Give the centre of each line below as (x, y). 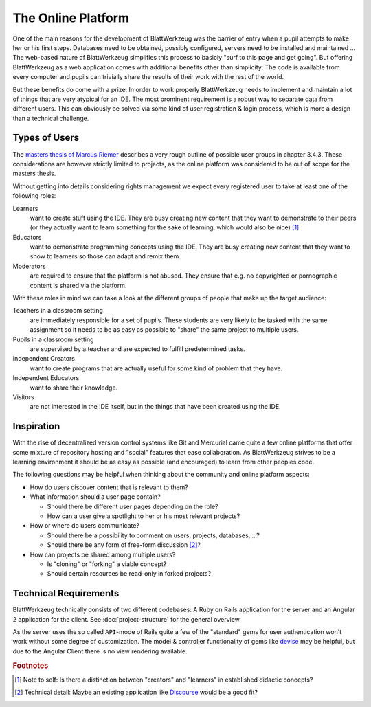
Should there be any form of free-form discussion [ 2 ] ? (124, 545)
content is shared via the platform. (78, 285)
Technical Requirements (66, 593)
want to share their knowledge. (74, 388)
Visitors (23, 397)
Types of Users (46, 138)
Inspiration (36, 426)
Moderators (29, 266)
